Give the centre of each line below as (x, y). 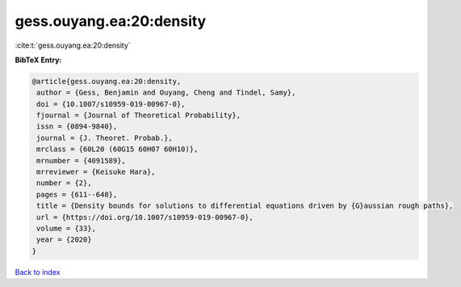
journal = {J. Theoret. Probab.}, (105, 138)
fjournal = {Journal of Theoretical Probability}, (139, 116)
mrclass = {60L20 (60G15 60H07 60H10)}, (117, 149)
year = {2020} (64, 240)
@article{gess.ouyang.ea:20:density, (107, 81)
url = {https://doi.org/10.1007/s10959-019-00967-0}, (145, 217)
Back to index (38, 272)
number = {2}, (64, 183)
